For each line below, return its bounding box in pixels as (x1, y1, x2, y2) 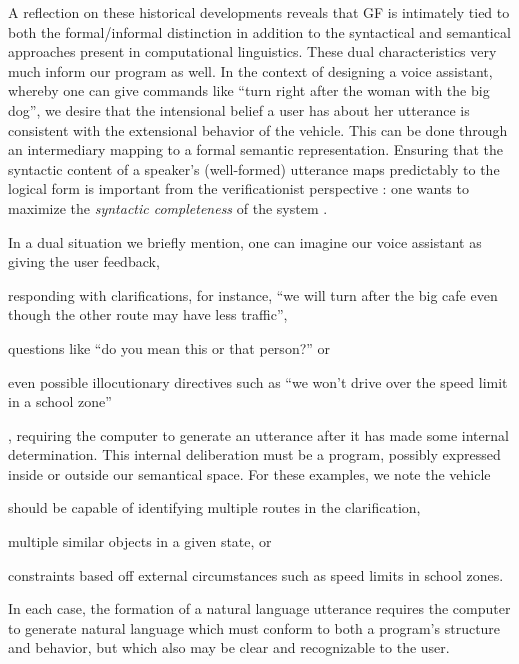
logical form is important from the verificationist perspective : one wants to (8, 178, 469, 199)
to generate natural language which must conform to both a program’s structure (8, 617, 501, 638)
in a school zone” (8, 391, 112, 412)
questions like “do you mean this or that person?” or (8, 337, 331, 358)
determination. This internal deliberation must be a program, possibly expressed (8, 444, 501, 465)
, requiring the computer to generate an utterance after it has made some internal (8, 424, 509, 445)
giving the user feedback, (8, 251, 160, 272)
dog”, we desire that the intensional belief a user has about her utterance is (8, 99, 470, 120)
